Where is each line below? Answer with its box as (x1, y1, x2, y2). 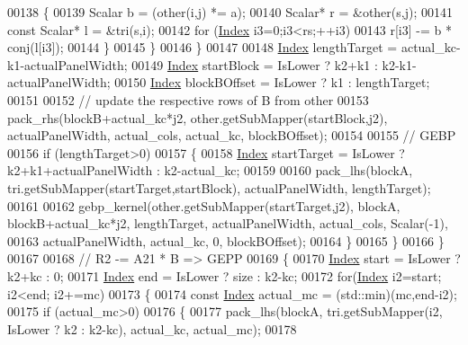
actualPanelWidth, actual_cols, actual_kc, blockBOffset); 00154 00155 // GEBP (7, 126, 456, 145)
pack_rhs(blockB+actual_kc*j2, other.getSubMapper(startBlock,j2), (7, 108, 388, 127)
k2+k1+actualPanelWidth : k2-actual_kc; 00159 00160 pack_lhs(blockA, (7, 161, 413, 180)
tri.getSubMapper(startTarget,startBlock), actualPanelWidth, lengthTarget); (7, 178, 431, 197)
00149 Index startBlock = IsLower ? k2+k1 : (131, 55, 378, 74)
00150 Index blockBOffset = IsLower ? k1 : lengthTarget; (114, 73, 430, 92)
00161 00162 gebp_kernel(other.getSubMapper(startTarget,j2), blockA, (7, 196, 400, 215)
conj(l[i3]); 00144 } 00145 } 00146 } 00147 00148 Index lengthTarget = (7, 38, 398, 57)
